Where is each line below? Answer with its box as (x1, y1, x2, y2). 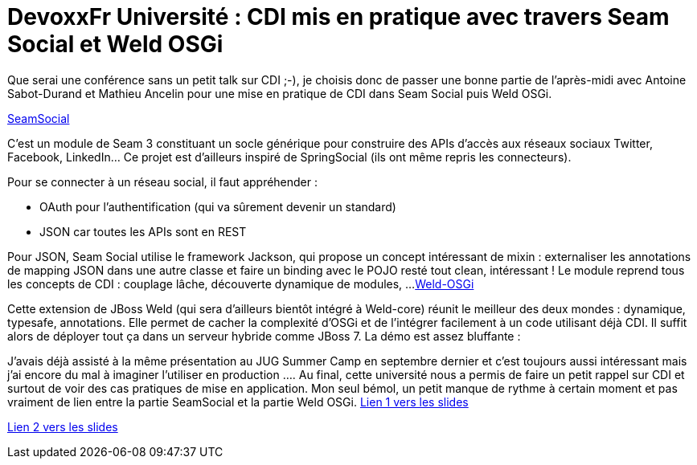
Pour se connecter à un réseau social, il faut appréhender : (7, 174, 318, 189)
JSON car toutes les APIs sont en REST (39, 224, 247, 239)
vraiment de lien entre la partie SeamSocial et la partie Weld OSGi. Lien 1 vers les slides (7, 394, 469, 409)
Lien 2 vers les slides (7, 419, 118, 434)
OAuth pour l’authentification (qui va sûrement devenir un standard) (39, 199, 396, 214)
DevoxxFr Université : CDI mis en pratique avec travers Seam (7, 3, 670, 31)
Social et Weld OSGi (7, 31, 223, 58)
